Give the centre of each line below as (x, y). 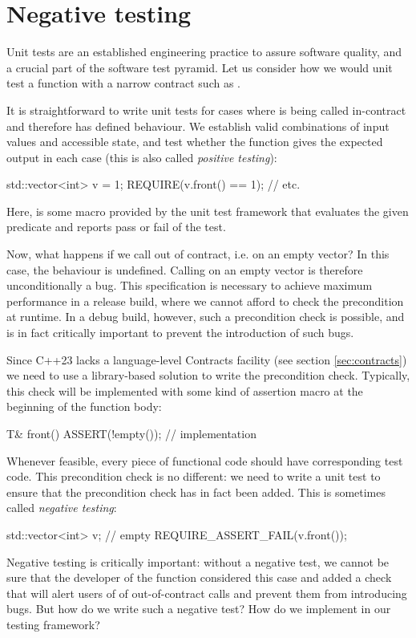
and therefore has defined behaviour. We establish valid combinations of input (198, 126)
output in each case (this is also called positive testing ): (142, 157)
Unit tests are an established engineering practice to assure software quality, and (204, 52)
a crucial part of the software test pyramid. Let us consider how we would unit (200, 67)
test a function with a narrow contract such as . (123, 83)
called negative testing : (62, 508)
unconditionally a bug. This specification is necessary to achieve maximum (190, 285)
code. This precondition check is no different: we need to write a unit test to (194, 476)
